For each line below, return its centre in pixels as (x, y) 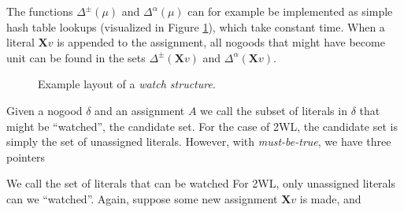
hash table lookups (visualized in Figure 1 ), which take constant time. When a (196, 26)
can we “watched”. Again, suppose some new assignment (142, 198)
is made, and (330, 198)
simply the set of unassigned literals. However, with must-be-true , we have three (199, 141)
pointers (26, 156)
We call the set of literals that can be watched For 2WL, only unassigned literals (201, 183)
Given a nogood (44, 110)
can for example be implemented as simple (290, 11)
